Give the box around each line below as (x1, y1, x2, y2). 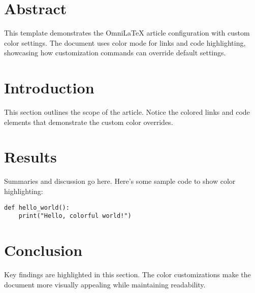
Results (4, 146, 57, 167)
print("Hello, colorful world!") (18, 212, 132, 220)
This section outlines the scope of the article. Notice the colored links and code (4, 107, 250, 117)
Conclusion (4, 240, 83, 261)
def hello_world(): (4, 204, 70, 211)
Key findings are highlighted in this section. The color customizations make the (4, 269, 251, 279)
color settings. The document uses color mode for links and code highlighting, (4, 37, 246, 48)
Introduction (4, 77, 94, 98)
